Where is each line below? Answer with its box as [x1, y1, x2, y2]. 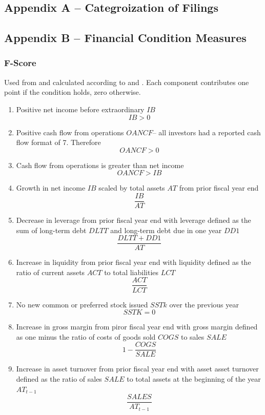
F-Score [4, 56, 36, 69]
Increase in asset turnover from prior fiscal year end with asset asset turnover [16, 363, 259, 374]
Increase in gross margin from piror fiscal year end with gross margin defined [16, 321, 258, 332]
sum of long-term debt [16, 224, 87, 235]
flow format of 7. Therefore [16, 137, 101, 148]
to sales [180, 331, 205, 342]
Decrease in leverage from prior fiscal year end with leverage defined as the [16, 215, 251, 225]
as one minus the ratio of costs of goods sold [16, 331, 156, 342]
